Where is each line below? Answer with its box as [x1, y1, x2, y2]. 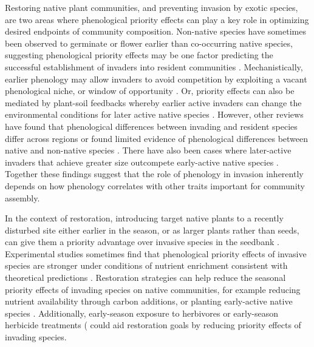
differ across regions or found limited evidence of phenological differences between [5, 132, 309, 144]
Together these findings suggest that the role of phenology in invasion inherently [5, 167, 304, 180]
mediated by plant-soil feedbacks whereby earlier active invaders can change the [5, 96, 302, 109]
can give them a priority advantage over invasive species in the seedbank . [5, 235, 279, 248]
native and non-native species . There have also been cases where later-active [5, 144, 292, 157]
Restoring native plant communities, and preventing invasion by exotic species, [5, 1, 298, 13]
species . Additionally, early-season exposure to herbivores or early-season [5, 306, 279, 319]
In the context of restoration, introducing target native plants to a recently [5, 212, 284, 224]
